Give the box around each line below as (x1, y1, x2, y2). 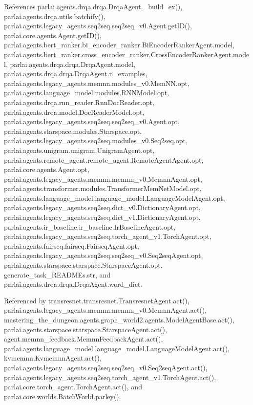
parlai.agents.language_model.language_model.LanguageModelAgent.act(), (4, 343, 230, 353)
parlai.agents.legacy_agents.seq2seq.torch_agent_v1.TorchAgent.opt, (4, 231, 211, 241)
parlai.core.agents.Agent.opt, (4, 164, 89, 174)
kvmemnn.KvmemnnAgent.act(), (4, 353, 102, 363)
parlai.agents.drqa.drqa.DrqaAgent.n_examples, (4, 68, 148, 79)
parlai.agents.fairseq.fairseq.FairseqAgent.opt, (4, 240, 139, 251)
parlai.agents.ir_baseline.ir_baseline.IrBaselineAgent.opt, (4, 221, 176, 232)
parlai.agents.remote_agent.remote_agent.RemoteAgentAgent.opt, (4, 154, 204, 165)
